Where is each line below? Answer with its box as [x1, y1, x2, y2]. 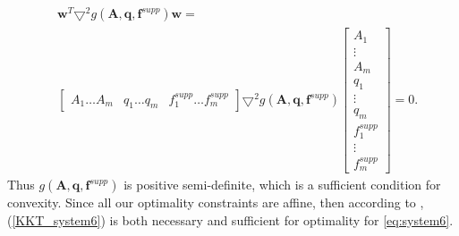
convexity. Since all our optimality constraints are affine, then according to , [7, 193, 424, 212]
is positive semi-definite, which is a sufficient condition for [123, 175, 441, 194]
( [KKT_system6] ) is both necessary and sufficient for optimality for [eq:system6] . [7, 210, 454, 229]
